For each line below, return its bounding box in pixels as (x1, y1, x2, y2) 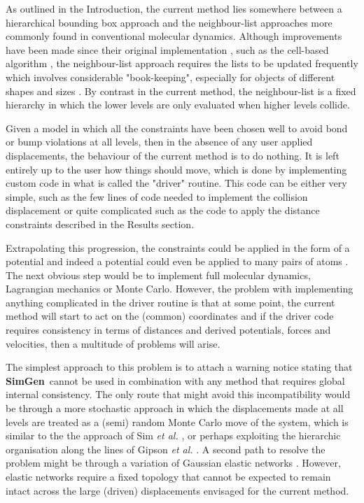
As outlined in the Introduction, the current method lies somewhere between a (6, 1, 342, 15)
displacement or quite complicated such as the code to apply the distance (6, 203, 320, 218)
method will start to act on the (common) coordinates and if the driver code (6, 309, 334, 323)
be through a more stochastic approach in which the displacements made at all (6, 401, 344, 416)
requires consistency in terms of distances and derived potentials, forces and (6, 323, 331, 337)
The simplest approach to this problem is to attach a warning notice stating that (6, 360, 353, 374)
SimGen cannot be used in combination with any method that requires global (6, 373, 345, 388)
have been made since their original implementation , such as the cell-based (6, 42, 329, 57)
